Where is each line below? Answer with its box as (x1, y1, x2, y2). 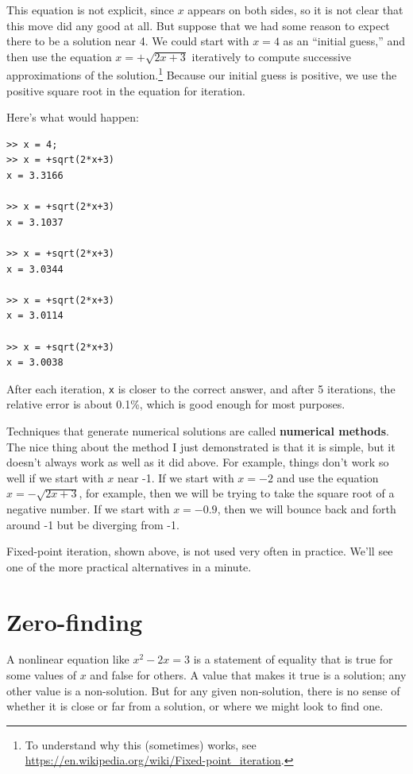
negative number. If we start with (6, 500, 170, 517)
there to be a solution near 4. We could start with (6, 33, 249, 49)
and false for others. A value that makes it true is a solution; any (90, 667, 407, 683)
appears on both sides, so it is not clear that (187, 2, 403, 17)
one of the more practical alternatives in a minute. (6, 558, 252, 575)
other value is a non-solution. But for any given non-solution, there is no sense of (6, 682, 400, 699)
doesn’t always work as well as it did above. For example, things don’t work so (6, 454, 389, 470)
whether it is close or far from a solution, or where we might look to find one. (6, 698, 384, 714)
